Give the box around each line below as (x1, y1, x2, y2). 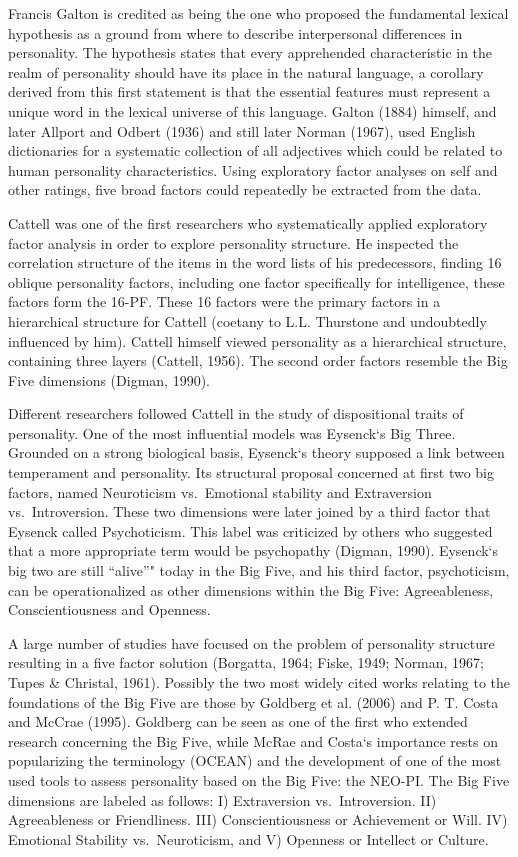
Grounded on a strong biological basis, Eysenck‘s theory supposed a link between (8, 442, 505, 463)
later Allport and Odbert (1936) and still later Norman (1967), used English (8, 120, 476, 141)
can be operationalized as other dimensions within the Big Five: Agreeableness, (8, 579, 494, 600)
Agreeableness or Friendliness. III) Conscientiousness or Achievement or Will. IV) (8, 809, 508, 830)
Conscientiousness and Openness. (8, 599, 211, 620)
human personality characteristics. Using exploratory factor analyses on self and (8, 159, 498, 180)
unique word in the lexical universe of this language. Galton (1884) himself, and (8, 100, 497, 121)
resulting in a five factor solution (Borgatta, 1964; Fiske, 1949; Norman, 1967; (8, 652, 485, 673)
